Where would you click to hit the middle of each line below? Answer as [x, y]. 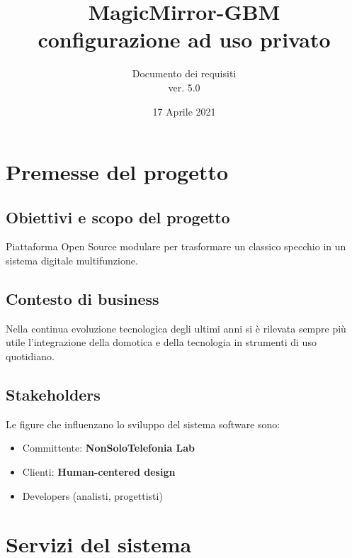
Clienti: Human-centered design [99, 472]
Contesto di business [83, 299]
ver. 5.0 [184, 87]
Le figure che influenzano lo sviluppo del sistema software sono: [143, 424]
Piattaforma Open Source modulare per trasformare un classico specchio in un [176, 246]
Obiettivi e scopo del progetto [118, 217]
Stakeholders [53, 395]
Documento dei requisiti [184, 73]
